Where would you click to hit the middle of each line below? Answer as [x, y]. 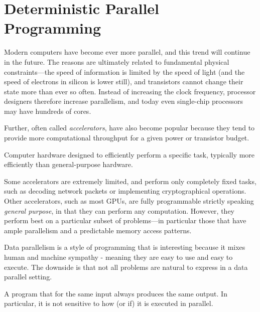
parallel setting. [28, 277]
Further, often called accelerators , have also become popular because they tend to [129, 128]
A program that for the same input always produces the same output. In [116, 293]
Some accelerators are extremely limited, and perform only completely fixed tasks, [130, 181]
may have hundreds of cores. [48, 111]
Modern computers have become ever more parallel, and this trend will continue [127, 52]
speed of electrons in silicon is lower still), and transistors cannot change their [124, 82]
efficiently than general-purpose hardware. [69, 164]
